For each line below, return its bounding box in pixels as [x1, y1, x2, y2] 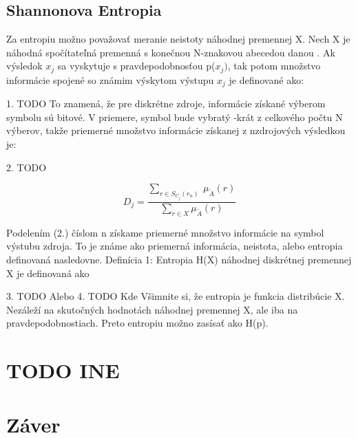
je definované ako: [229, 72, 304, 87]
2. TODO [6, 160, 47, 174]
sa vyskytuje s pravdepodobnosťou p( [57, 58, 216, 73]
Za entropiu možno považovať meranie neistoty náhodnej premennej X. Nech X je [6, 32, 350, 46]
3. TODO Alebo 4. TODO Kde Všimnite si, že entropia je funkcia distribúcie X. [6, 289, 345, 303]
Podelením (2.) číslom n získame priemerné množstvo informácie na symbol [6, 225, 324, 239]
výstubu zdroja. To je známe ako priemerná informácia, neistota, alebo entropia [6, 239, 343, 253]
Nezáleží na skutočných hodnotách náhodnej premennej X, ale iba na [6, 302, 298, 316]
